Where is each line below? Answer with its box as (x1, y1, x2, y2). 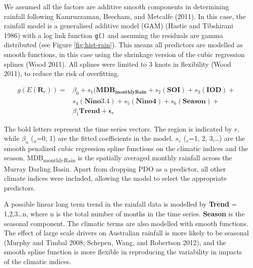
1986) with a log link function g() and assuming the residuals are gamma (4, 30, 223, 40)
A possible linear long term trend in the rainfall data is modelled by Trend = (4, 199, 237, 209)
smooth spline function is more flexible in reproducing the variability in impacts (4, 247, 242, 257)
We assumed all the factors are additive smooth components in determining (4, 1, 229, 11)
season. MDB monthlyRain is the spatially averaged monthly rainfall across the (4, 153, 232, 164)
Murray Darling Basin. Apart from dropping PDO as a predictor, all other (4, 163, 226, 173)
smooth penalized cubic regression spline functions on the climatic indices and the (4, 143, 248, 153)
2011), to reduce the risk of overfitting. (4, 68, 120, 78)
